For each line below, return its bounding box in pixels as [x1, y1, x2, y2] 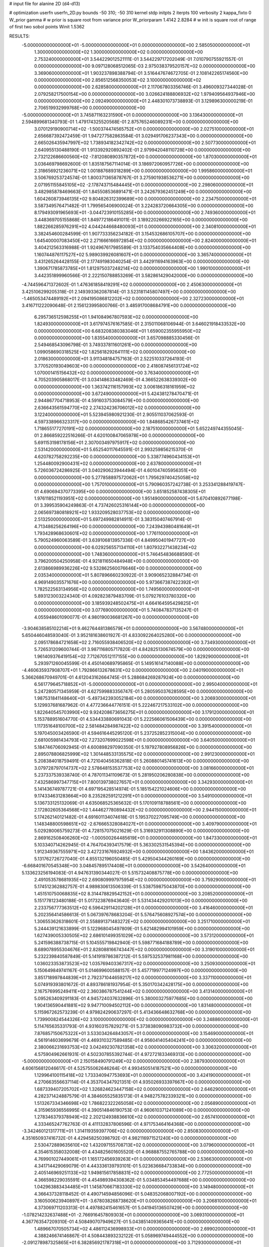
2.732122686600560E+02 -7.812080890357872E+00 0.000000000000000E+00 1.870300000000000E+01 [34, 154, 257, 160]
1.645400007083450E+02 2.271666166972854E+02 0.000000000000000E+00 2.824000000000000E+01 [34, 237, 257, 243]
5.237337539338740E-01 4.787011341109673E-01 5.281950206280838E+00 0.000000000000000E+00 [34, 772, 250, 778]
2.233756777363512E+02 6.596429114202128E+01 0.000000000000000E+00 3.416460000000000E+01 [34, 904, 253, 910]
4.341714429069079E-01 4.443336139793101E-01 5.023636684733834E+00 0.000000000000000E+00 [34, 1163, 252, 1169]
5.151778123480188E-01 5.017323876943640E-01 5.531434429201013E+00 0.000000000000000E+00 [34, 898, 248, 904]
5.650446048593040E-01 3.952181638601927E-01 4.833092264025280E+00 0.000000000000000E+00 [21, 632, 241, 638]
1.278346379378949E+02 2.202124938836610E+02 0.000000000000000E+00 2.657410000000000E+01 [34, 1114, 255, 1120]
